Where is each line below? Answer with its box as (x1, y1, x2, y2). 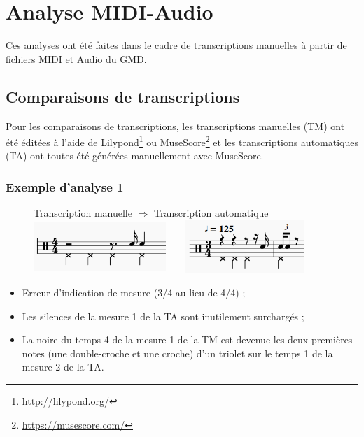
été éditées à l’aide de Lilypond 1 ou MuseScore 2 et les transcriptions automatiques (6, 133, 359, 149)
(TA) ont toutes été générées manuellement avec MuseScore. (6, 148, 264, 163)
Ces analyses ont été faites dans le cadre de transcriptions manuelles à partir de (6, 38, 347, 52)
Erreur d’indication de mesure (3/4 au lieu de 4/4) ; (22, 285, 246, 299)
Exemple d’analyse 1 (6, 178, 124, 195)
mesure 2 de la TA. (22, 359, 104, 374)
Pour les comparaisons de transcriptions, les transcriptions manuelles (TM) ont (6, 118, 345, 133)
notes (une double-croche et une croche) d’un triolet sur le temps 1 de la (22, 345, 333, 360)
